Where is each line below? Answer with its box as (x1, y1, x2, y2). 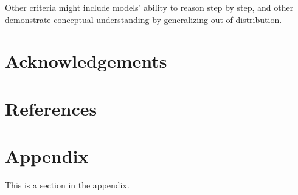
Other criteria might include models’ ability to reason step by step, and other (5, 1, 294, 13)
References (5, 96, 97, 121)
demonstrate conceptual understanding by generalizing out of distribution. (5, 13, 282, 25)
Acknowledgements (5, 48, 167, 73)
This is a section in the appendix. (5, 179, 130, 191)
